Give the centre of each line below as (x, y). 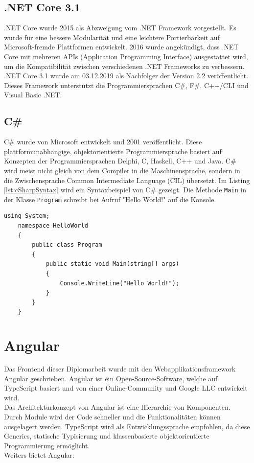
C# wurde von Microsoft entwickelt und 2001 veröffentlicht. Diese (103, 142)
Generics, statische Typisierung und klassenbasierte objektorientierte (107, 436)
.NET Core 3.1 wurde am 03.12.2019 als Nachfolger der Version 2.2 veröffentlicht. (126, 76)
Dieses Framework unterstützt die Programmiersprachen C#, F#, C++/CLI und (126, 85)
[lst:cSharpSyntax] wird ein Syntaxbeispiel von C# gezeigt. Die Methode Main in (125, 190)
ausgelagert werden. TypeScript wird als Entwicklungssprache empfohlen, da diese (127, 426)
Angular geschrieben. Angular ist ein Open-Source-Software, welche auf (111, 378)
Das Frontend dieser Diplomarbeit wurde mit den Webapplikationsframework (120, 369)
